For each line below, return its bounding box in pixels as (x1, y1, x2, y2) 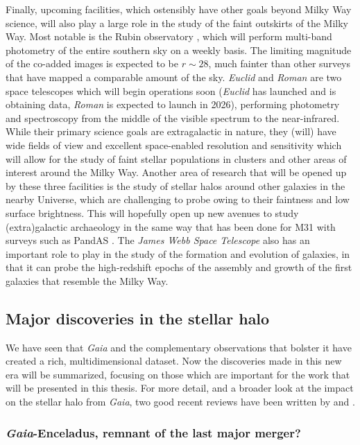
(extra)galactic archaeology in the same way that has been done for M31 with (6, 219, 336, 234)
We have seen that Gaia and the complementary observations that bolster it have (6, 340, 352, 354)
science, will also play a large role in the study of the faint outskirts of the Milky (6, 15, 349, 30)
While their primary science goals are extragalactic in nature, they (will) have (6, 124, 336, 139)
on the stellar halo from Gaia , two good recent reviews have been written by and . (6, 394, 355, 409)
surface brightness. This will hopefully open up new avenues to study (6, 205, 299, 220)
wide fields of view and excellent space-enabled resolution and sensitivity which (6, 137, 342, 152)
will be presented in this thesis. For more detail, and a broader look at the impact (6, 381, 354, 395)
